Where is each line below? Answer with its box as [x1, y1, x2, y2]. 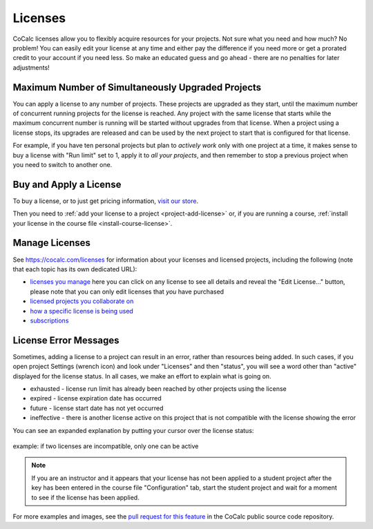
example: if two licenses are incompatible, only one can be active [12, 442, 199, 450]
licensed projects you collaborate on [30, 297, 134, 305]
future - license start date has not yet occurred [30, 404, 164, 412]
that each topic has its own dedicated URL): [12, 264, 137, 273]
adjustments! [12, 63, 50, 72]
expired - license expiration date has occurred [30, 394, 162, 403]
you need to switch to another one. [12, 160, 113, 169]
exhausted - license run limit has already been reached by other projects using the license [30, 384, 287, 393]
